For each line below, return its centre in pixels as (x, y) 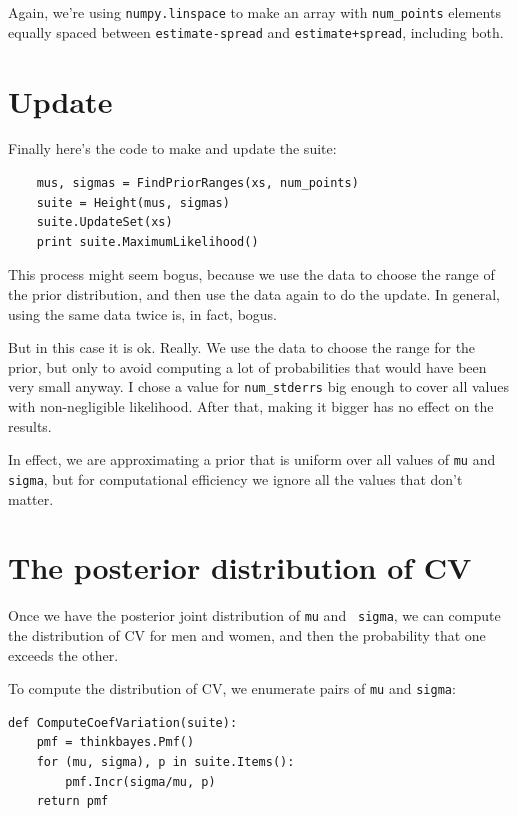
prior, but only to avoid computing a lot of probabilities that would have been (247, 366)
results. (30, 425)
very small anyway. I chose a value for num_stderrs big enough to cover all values (258, 386)
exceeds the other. (63, 654)
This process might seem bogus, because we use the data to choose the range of (251, 274)
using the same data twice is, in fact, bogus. (143, 313)
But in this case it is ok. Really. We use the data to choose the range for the (242, 347)
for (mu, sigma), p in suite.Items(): (165, 761)
